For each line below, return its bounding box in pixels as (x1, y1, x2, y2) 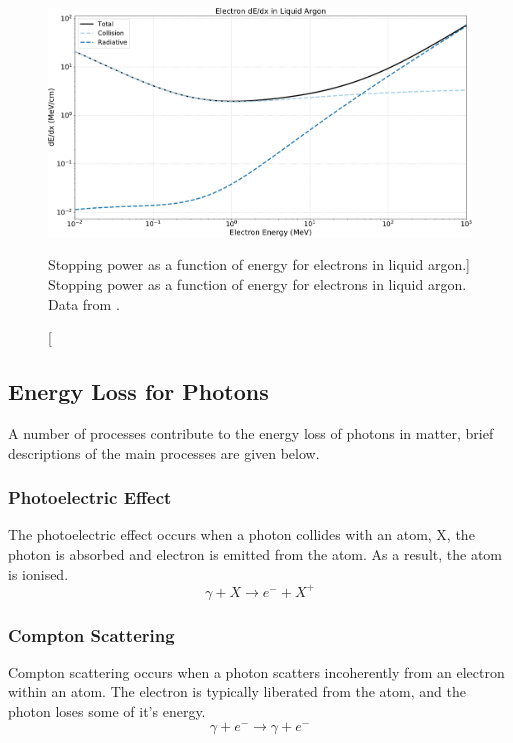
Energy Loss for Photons (8, 376, 269, 407)
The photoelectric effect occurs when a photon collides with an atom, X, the (8, 524, 475, 545)
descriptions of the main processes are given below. (8, 442, 320, 463)
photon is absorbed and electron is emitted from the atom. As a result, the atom (8, 543, 503, 564)
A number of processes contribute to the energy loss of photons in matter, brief (8, 422, 494, 443)
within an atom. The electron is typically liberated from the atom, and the (8, 681, 466, 702)
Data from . (48, 293, 120, 314)
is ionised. (8, 563, 69, 584)
